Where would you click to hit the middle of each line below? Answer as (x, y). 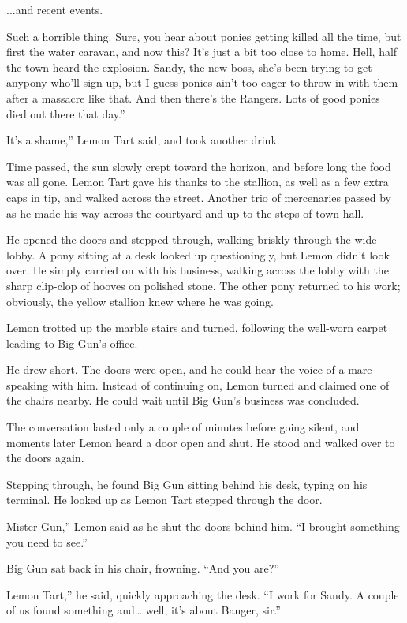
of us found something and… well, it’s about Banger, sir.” (144, 610)
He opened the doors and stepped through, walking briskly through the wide (192, 239)
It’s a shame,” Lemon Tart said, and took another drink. (143, 140)
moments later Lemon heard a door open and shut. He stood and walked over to (201, 442)
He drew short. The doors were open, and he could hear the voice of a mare (189, 369)
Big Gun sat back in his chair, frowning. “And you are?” (143, 568)
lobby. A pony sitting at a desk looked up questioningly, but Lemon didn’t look (198, 254)
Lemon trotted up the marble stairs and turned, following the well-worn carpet (197, 328)
